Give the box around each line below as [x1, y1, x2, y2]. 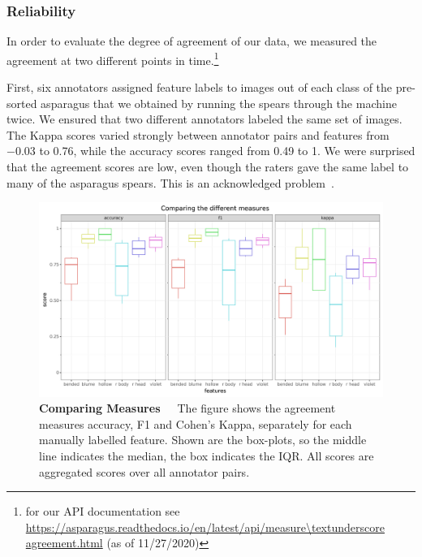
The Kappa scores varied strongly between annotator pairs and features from [6, 126, 390, 143]
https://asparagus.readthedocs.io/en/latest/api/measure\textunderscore [25, 518, 385, 535]
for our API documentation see [25, 503, 180, 520]
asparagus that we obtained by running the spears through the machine [41, 94, 397, 111]
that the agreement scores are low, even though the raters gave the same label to [6, 158, 409, 175]
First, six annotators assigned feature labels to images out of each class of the [6, 79, 393, 96]
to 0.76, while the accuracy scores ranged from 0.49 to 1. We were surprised [39, 142, 416, 159]
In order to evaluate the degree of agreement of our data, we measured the [6, 32, 377, 50]
